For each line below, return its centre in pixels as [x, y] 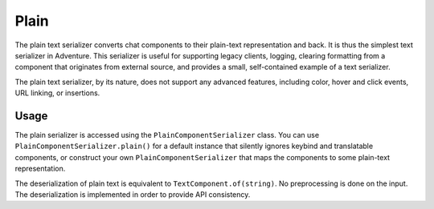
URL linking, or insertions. [57, 93]
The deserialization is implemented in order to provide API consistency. [133, 194]
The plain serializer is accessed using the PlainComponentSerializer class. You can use [167, 135]
